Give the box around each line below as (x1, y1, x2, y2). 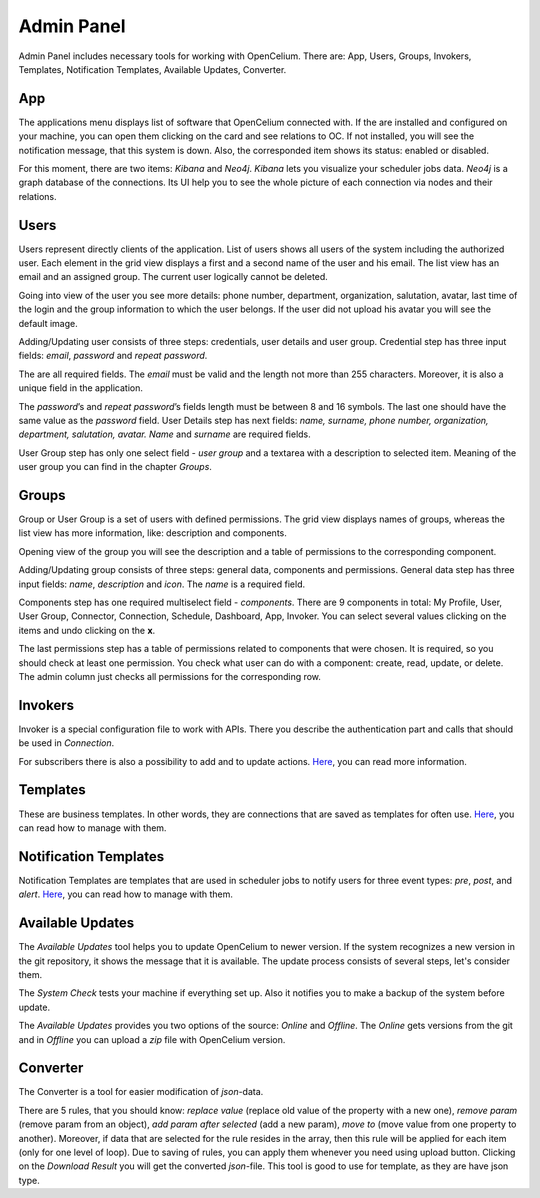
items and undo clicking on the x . (18, 624, 156, 636)
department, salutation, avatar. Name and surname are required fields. (18, 428, 312, 440)
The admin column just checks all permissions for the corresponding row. (18, 670, 322, 682)
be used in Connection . (18, 737, 115, 749)
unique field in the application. (18, 382, 144, 394)
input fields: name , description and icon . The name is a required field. (18, 578, 305, 590)
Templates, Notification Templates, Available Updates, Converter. (18, 63, 287, 75)
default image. (18, 317, 79, 329)
